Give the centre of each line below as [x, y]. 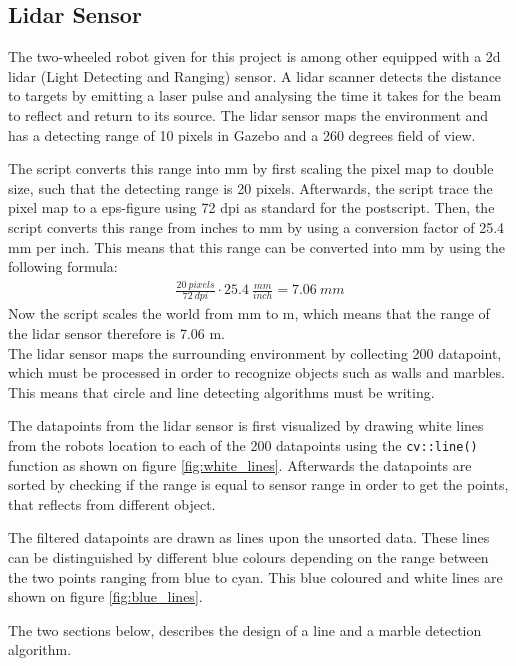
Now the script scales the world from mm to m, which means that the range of [249, 313]
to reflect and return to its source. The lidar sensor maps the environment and [248, 114]
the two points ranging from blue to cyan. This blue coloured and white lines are [255, 576]
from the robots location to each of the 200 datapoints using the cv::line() [243, 444]
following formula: [63, 266]
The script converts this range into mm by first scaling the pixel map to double [251, 168]
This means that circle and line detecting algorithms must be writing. [221, 391]
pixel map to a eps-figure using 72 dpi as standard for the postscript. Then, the [251, 207]
